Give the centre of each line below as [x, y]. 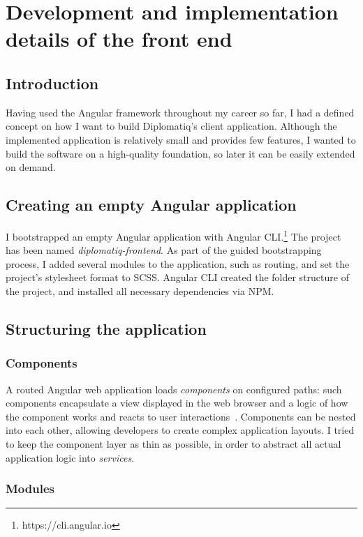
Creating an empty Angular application [151, 205]
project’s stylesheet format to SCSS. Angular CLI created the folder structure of [177, 277]
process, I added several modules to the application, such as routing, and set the [178, 263]
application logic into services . [70, 457]
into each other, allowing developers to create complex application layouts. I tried [180, 430]
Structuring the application [106, 328]
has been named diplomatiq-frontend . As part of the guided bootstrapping [164, 250]
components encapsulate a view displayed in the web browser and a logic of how [177, 403]
